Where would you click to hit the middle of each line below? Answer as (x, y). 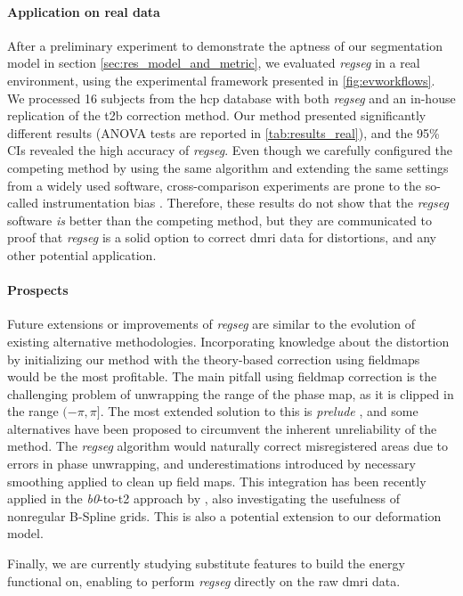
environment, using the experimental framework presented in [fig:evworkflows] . (221, 80)
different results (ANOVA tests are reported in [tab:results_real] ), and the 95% (223, 132)
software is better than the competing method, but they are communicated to (219, 220)
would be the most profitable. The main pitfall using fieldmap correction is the (222, 376)
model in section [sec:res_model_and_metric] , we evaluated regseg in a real (214, 63)
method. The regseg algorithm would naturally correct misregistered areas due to (228, 446)
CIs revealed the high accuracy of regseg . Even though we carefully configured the (230, 150)
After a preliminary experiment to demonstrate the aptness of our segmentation (225, 45)
